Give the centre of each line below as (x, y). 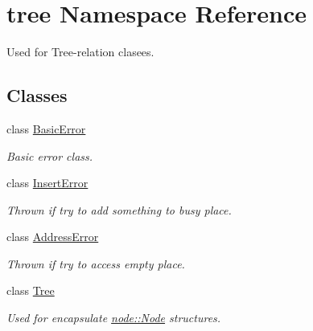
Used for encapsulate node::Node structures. (114, 318)
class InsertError (47, 183)
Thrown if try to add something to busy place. (119, 209)
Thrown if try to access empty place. (96, 263)
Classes (37, 95)
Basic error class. (50, 155)
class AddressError (53, 237)
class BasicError (46, 128)
